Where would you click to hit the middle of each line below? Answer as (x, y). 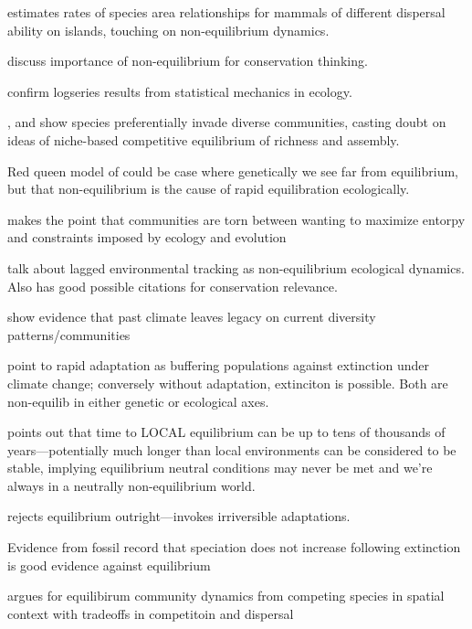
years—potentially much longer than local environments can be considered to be (232, 449)
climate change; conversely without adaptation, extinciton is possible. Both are (228, 383)
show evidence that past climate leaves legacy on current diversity (192, 317)
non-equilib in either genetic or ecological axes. (138, 401)
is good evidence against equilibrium (109, 565)
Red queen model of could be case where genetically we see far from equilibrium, (233, 171)
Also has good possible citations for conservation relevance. (173, 286)
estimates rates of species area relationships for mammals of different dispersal (226, 12)
